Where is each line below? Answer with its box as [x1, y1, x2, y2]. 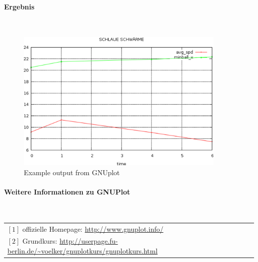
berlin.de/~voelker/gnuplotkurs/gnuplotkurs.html [7, 246, 158, 256]
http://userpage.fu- [59, 236, 118, 246]
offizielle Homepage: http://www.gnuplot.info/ [22, 223, 164, 234]
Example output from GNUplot [24, 167, 120, 177]
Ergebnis [4, 1, 35, 11]
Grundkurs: [22, 236, 58, 246]
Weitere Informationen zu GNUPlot [4, 187, 130, 197]
